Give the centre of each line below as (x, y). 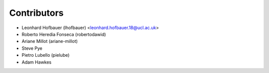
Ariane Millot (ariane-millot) (50, 41)
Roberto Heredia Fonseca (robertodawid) (64, 34)
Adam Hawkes (37, 62)
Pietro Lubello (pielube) (46, 55)
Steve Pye (32, 48)
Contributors (37, 13)
